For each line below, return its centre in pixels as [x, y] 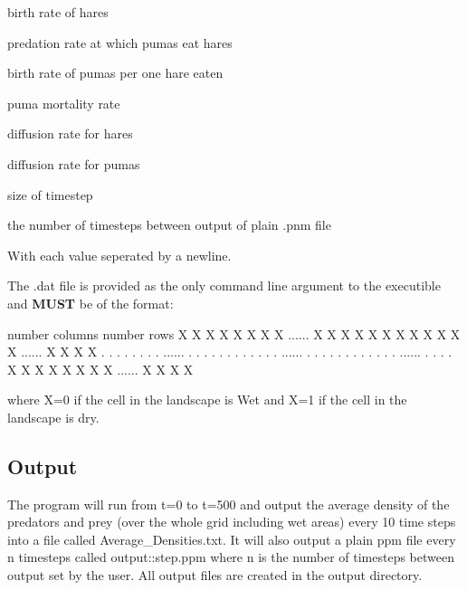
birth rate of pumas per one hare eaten [115, 73]
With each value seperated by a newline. [119, 255]
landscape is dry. [53, 417]
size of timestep [50, 194]
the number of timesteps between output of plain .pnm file [169, 225]
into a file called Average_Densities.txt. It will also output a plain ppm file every [232, 539]
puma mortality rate [64, 103]
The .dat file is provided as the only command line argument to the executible [224, 285]
